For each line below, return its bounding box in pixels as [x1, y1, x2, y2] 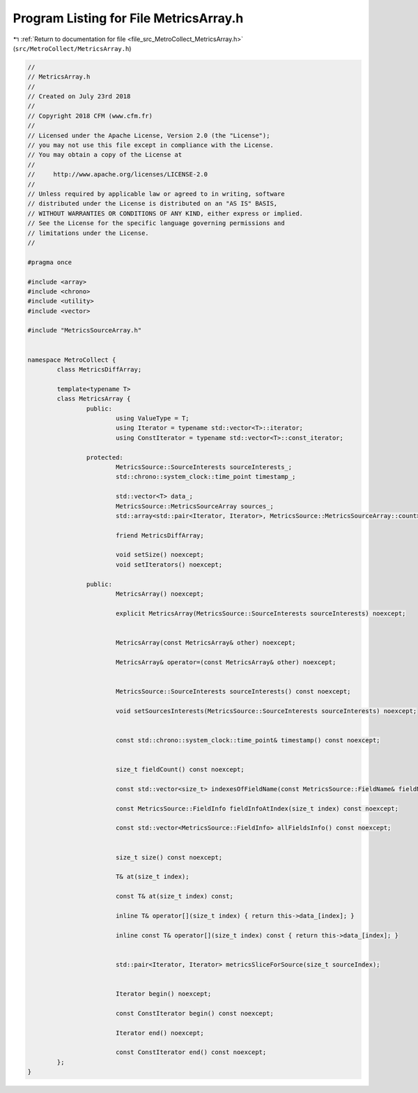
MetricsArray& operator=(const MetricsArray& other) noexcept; [115, 658, 336, 666]
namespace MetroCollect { [27, 356, 116, 364]
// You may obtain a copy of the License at [27, 151, 183, 159]
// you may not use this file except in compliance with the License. [27, 142, 274, 149]
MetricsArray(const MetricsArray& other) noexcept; [115, 639, 296, 646]
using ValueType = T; [115, 414, 189, 422]
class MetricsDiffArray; [56, 366, 142, 374]
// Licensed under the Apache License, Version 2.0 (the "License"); [27, 131, 270, 139]
